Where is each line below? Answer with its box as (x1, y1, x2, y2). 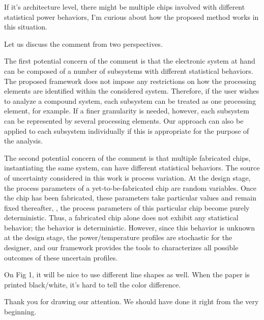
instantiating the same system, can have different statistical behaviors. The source (4, 162, 260, 173)
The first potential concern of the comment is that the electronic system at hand (4, 55, 255, 66)
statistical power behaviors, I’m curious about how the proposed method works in (4, 11, 259, 22)
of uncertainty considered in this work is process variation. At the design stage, (4, 172, 251, 183)
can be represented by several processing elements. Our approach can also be (4, 115, 244, 126)
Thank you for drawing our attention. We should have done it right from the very (4, 296, 259, 307)
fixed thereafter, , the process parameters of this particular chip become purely (4, 202, 250, 213)
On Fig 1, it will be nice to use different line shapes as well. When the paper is (4, 269, 250, 280)
